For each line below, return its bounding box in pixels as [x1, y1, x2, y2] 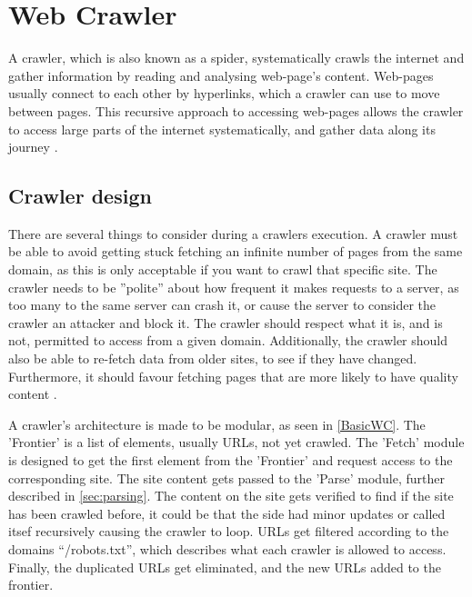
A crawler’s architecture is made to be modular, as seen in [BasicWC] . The [8, 414, 426, 433]
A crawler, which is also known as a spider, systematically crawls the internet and [8, 48, 465, 67]
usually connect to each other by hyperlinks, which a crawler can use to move [8, 84, 440, 103]
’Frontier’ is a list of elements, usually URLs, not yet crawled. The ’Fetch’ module [8, 433, 465, 452]
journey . [8, 137, 58, 156]
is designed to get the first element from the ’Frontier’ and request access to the [8, 451, 453, 470]
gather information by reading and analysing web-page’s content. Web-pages [8, 65, 434, 85]
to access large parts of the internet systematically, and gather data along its [8, 119, 436, 138]
